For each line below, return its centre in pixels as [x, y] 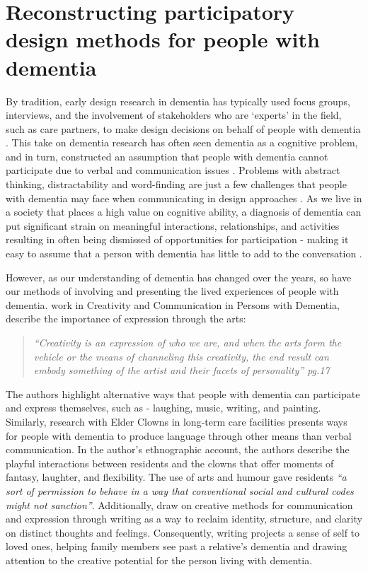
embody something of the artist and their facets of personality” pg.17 [182, 370]
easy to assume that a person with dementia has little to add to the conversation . [184, 253]
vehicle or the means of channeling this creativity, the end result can [181, 356]
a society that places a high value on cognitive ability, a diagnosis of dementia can [184, 212]
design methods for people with [163, 39]
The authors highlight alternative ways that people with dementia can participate [183, 393]
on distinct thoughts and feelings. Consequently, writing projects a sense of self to [183, 532]
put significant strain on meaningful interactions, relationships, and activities [173, 225]
